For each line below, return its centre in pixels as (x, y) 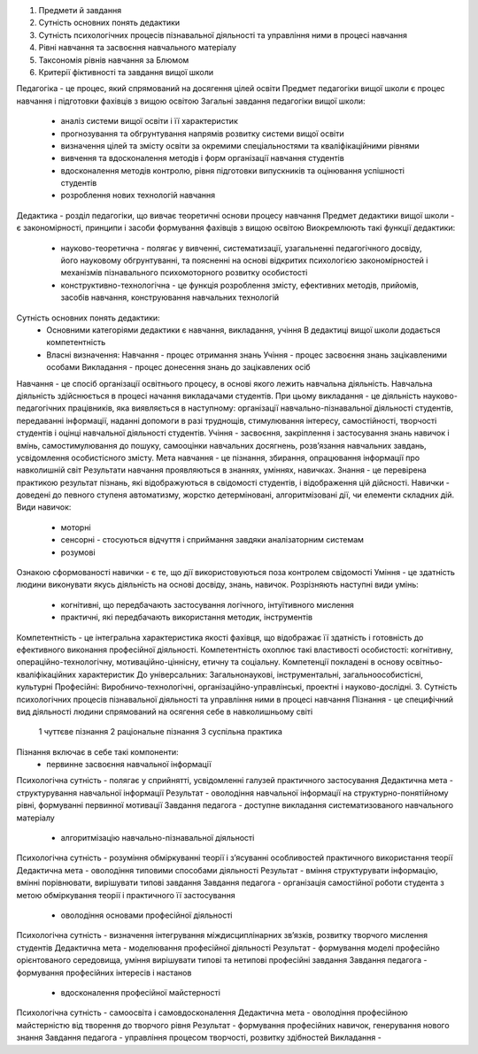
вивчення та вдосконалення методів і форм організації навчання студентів (202, 158)
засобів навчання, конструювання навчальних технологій (170, 297)
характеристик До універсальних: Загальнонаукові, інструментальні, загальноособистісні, (251, 674)
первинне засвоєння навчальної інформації (129, 765)
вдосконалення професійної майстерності (141, 992)
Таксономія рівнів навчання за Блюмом (114, 60)
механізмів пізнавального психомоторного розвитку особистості (184, 273)
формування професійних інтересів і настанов (104, 973)
